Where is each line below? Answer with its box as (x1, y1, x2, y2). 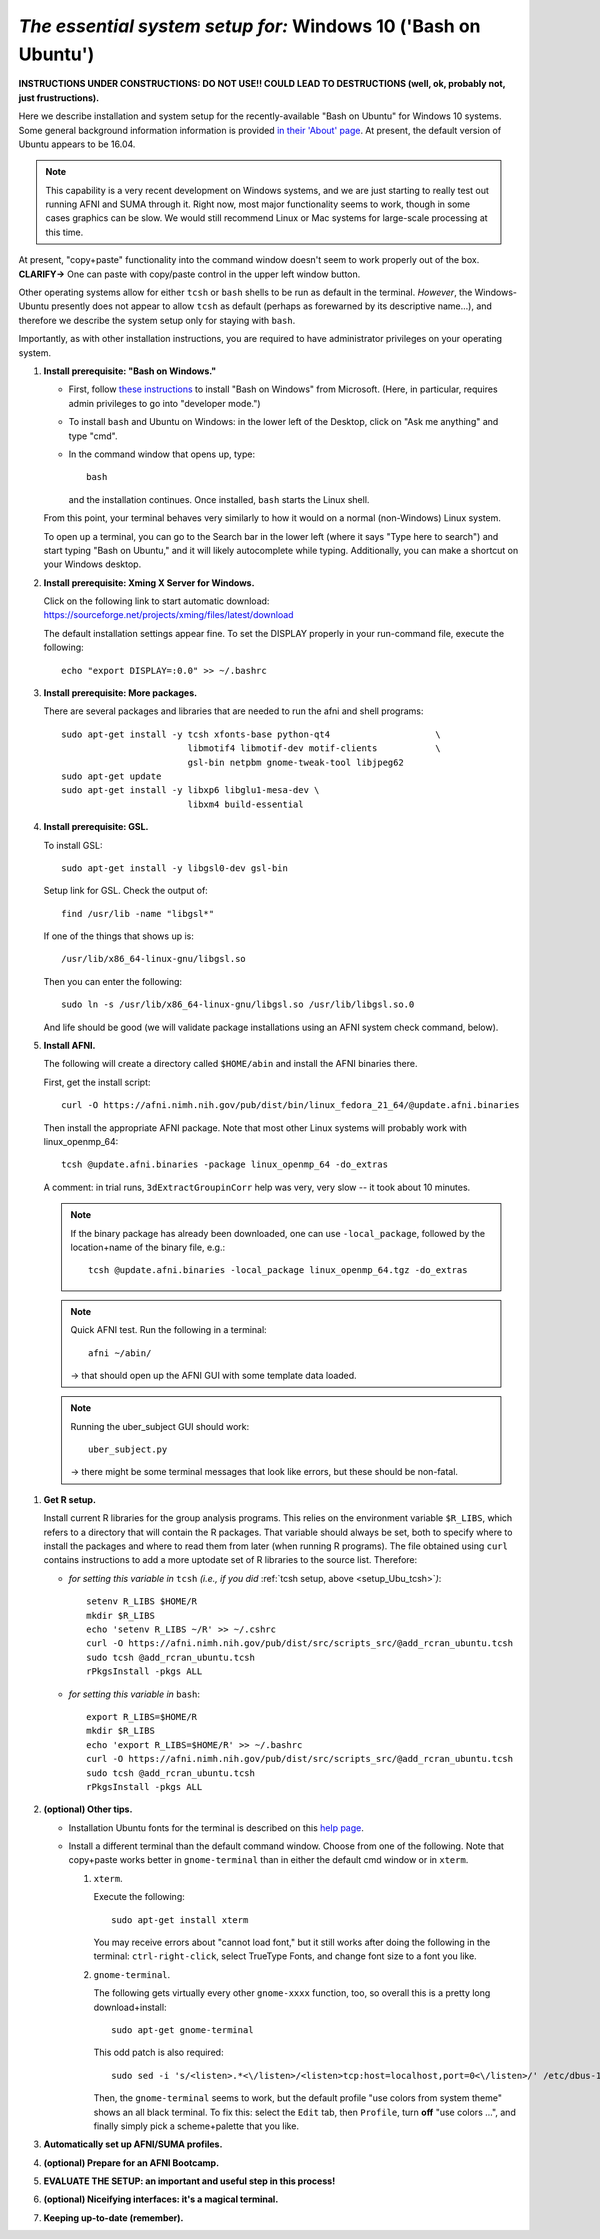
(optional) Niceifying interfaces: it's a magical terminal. (43, 2193, 279, 2205)
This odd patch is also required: (93, 2046, 224, 2059)
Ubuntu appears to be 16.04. (18, 138, 136, 150)
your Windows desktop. (43, 558, 142, 570)
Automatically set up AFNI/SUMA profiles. (43, 2138, 223, 2150)
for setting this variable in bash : (68, 1688, 200, 1700)
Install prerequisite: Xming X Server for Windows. (43, 576, 255, 589)
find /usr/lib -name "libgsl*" (61, 908, 215, 919)
